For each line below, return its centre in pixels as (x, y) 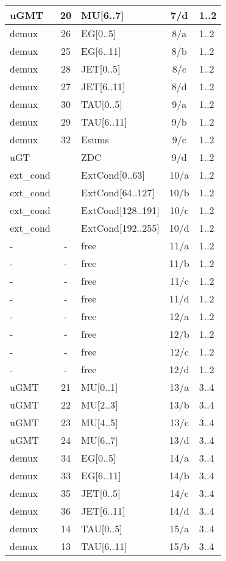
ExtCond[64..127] (118, 192)
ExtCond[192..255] (120, 228)
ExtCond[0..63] (113, 175)
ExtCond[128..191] (120, 210)
